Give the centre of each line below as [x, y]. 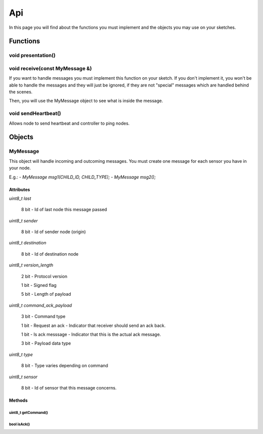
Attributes [19, 189]
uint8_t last [20, 198]
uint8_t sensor [23, 377]
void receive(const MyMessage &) [50, 68]
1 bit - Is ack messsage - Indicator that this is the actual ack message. [91, 334]
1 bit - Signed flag [39, 285]
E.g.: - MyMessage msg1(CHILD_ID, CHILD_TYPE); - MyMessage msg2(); [82, 177]
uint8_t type [21, 354]
